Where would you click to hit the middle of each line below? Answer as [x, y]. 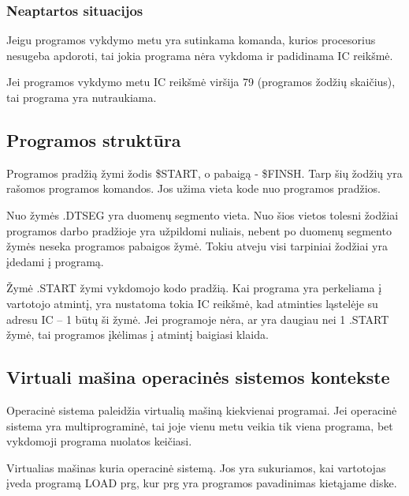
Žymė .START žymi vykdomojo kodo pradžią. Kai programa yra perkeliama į [194, 288]
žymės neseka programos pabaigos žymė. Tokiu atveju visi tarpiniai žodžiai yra [197, 246]
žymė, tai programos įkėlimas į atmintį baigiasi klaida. [138, 334]
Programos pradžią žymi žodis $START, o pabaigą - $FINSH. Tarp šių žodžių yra [204, 173]
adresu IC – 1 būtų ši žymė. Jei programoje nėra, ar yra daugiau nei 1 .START [198, 319]
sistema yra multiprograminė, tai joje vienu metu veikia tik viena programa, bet [200, 425]
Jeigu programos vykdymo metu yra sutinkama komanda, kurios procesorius [191, 40]
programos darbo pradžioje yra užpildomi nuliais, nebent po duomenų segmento [199, 230]
